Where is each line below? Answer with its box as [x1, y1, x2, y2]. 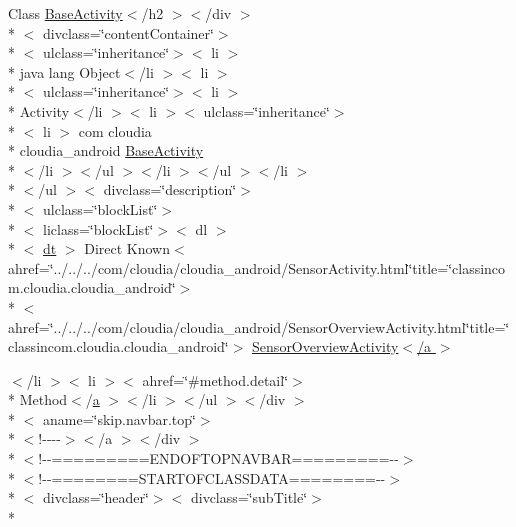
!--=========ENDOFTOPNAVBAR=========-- [38, 448, 399, 469]
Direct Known [84, 238, 171, 259]
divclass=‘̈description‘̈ [103, 179, 237, 200]
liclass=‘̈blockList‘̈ [42, 218, 154, 239]
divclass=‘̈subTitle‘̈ [190, 487, 308, 508]
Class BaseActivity [8, 3, 123, 23]
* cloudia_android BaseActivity [8, 140, 204, 161]
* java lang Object [8, 61, 121, 82]
